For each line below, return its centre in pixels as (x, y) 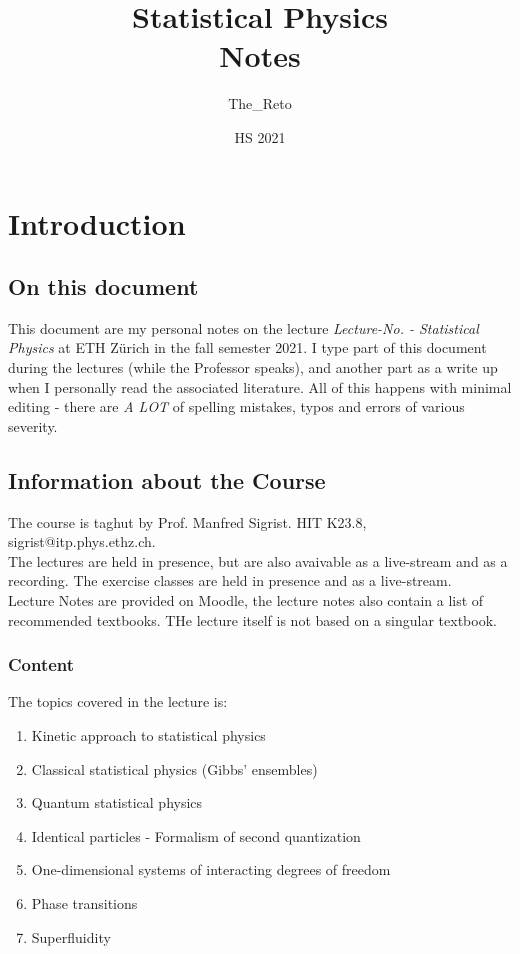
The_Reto (260, 103)
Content (41, 664)
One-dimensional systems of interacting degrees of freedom (211, 869)
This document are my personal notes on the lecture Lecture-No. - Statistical (243, 327)
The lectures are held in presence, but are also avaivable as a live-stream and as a (258, 560)
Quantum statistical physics (117, 802)
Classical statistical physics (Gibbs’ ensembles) (174, 768)
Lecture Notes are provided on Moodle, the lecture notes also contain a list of (246, 600)
